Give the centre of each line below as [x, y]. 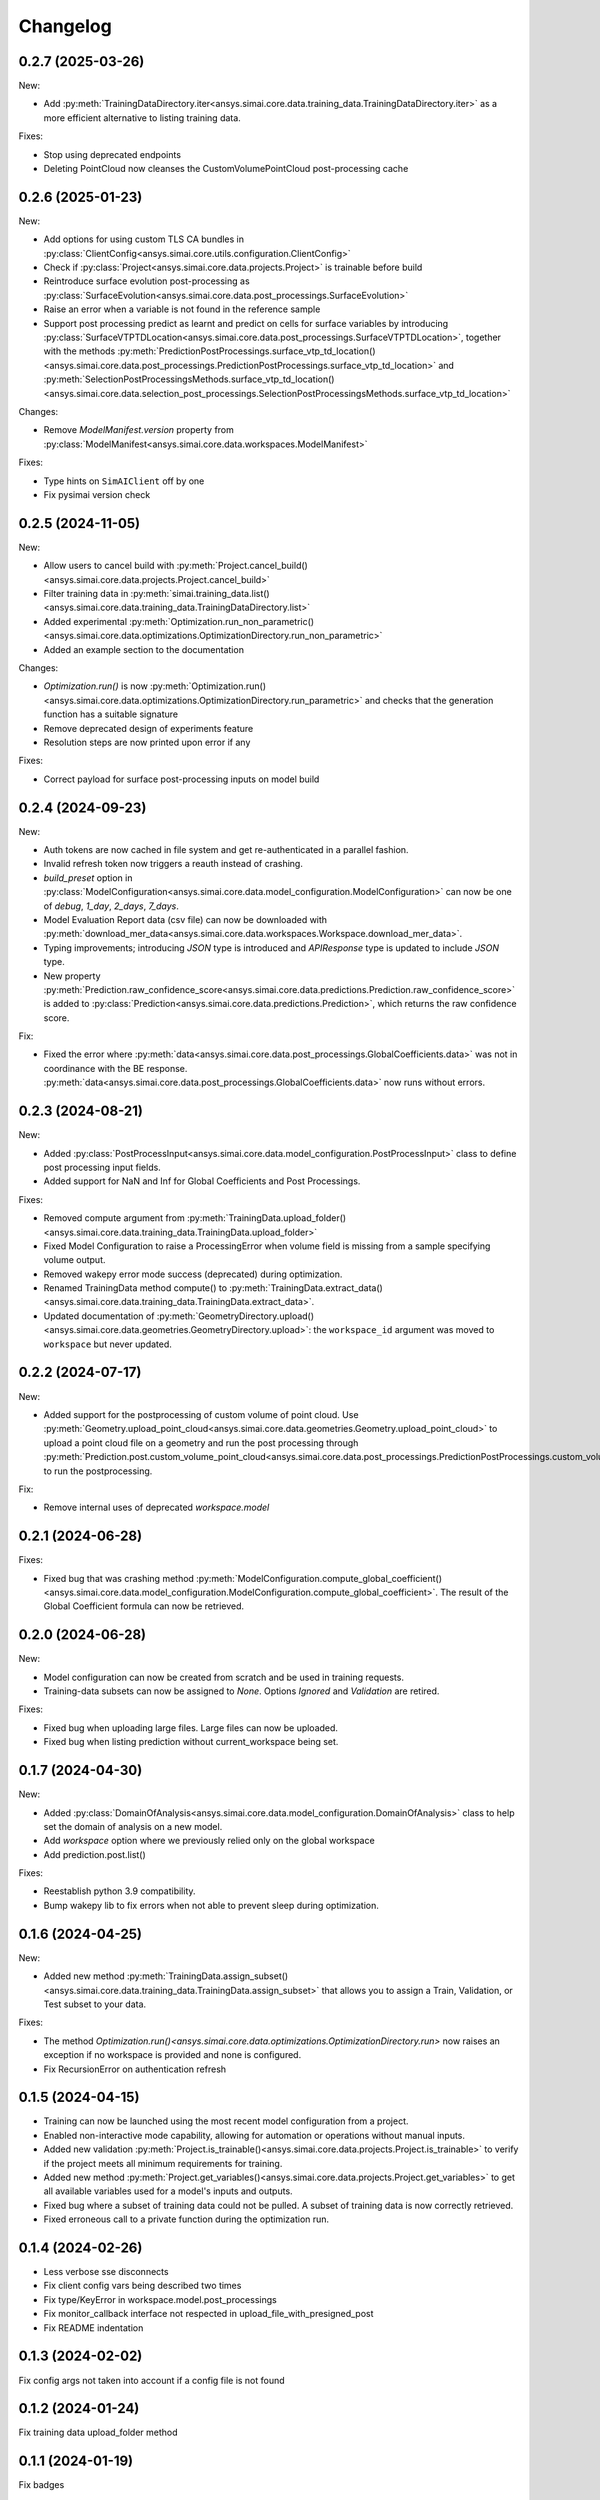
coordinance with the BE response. [115, 1068]
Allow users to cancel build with [109, 566]
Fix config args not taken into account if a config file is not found [151, 2380]
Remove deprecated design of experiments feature [148, 728]
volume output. [74, 1260]
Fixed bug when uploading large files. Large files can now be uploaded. [191, 1727]
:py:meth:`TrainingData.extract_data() [306, 1288]
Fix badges [41, 2485]
